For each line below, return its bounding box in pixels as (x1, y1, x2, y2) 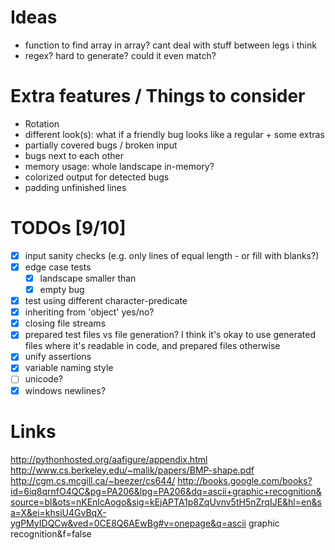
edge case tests (24, 261, 92, 273)
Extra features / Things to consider (10, 85, 306, 108)
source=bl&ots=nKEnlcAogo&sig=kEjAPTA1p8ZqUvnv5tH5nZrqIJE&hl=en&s (10, 496, 322, 508)
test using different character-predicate (24, 295, 188, 307)
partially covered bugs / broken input (24, 139, 178, 151)
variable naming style (24, 362, 114, 374)
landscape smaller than (39, 272, 137, 284)
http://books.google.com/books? (177, 474, 313, 486)
